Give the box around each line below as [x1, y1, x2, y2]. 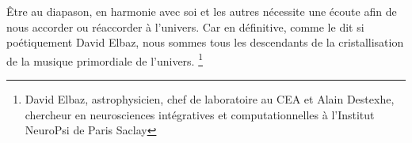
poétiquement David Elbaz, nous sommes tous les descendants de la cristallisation [6, 34, 404, 51]
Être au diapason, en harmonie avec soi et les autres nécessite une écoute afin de [6, 3, 397, 19]
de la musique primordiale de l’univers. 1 [6, 50, 204, 69]
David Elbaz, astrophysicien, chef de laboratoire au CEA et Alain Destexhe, [25, 91, 395, 107]
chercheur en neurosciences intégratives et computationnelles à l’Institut [25, 106, 375, 122]
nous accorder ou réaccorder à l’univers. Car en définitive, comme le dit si [6, 18, 364, 35]
